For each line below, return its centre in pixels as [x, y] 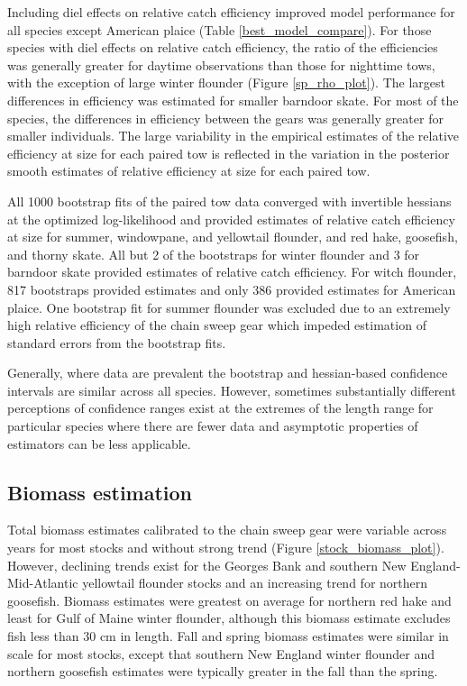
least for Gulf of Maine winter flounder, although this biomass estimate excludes [229, 618]
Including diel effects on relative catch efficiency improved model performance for [231, 12]
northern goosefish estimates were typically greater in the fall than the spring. [223, 671]
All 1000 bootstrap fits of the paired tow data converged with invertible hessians [229, 201]
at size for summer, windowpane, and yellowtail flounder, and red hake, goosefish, [233, 237]
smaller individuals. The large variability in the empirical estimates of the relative [233, 136]
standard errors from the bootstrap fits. [117, 342]
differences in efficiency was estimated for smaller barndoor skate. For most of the [233, 100]
